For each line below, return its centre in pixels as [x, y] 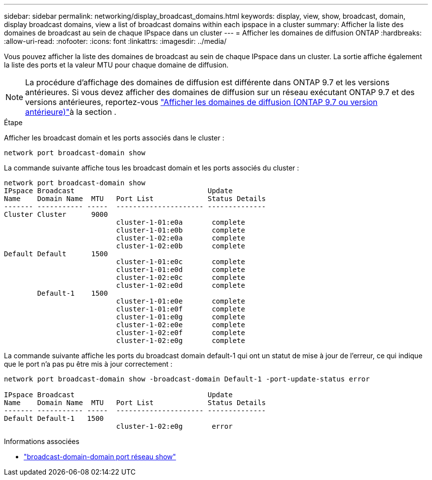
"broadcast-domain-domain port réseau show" [100, 457]
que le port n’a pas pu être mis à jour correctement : [88, 364]
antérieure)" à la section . [71, 112]
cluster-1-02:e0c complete [180, 277]
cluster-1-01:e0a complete [180, 222]
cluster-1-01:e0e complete [180, 301]
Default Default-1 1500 [54, 418]
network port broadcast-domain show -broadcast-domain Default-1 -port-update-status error [187, 379]
